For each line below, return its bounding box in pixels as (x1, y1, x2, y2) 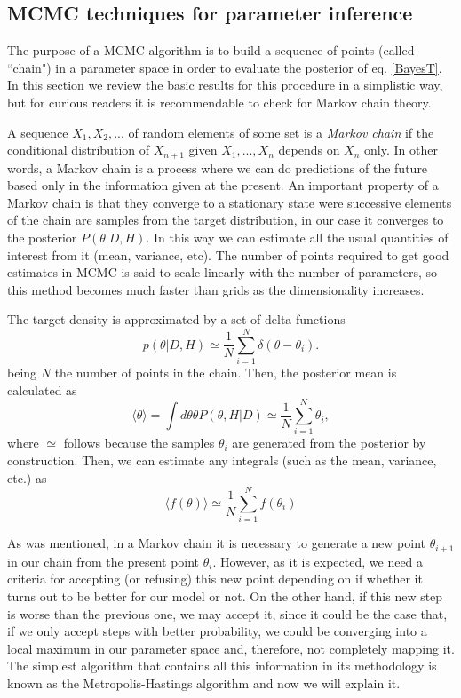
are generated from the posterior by (232, 433, 426, 452)
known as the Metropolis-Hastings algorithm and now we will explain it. (7, 673, 401, 692)
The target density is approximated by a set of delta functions (7, 310, 346, 329)
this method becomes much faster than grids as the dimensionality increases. (7, 280, 425, 298)
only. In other (364, 140, 438, 159)
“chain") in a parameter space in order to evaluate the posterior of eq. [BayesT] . (7, 58, 442, 76)
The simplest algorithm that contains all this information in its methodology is (7, 656, 437, 675)
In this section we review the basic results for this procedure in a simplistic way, (7, 75, 443, 94)
